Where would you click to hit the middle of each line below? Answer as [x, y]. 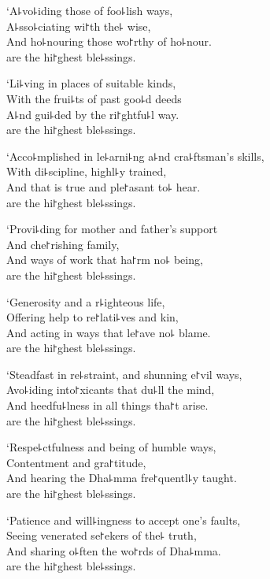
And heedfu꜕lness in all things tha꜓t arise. [107, 405]
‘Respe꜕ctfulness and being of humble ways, [111, 447]
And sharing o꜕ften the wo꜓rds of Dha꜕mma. [114, 550]
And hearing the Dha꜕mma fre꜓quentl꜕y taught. [122, 478]
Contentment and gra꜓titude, [76, 462]
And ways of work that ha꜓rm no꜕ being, [105, 260]
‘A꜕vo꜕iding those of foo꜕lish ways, [90, 10]
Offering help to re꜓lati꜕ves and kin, [92, 317]
